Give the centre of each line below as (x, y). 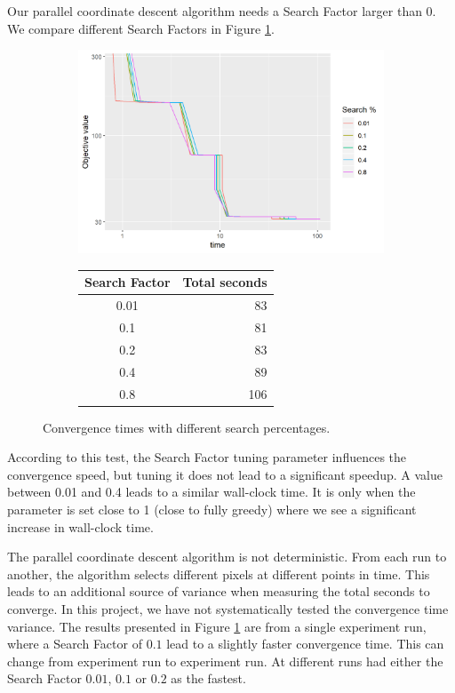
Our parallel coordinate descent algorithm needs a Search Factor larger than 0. (222, 11)
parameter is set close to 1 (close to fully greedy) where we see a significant (212, 510)
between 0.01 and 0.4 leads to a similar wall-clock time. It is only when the (212, 492)
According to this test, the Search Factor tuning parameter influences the (207, 457)
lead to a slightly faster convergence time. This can (305, 644)
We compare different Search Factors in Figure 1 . (141, 28)
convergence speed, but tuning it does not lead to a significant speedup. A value (225, 474)
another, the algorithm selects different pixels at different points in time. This (219, 574)
